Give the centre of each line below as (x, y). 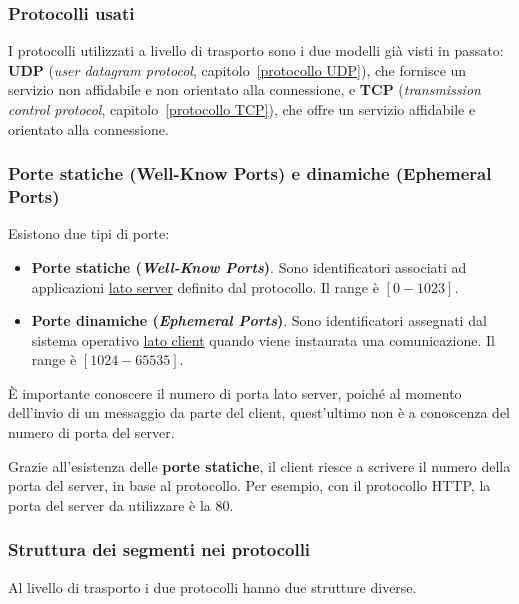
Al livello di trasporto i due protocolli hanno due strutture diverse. (212, 586)
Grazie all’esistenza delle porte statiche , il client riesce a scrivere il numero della (259, 465)
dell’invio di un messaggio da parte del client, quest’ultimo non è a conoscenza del (259, 412)
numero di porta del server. (91, 432)
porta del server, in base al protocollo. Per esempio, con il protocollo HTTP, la (249, 485)
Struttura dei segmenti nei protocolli (159, 549)
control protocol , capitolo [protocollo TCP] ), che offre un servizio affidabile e (242, 109)
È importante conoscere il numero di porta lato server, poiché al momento (235, 392)
